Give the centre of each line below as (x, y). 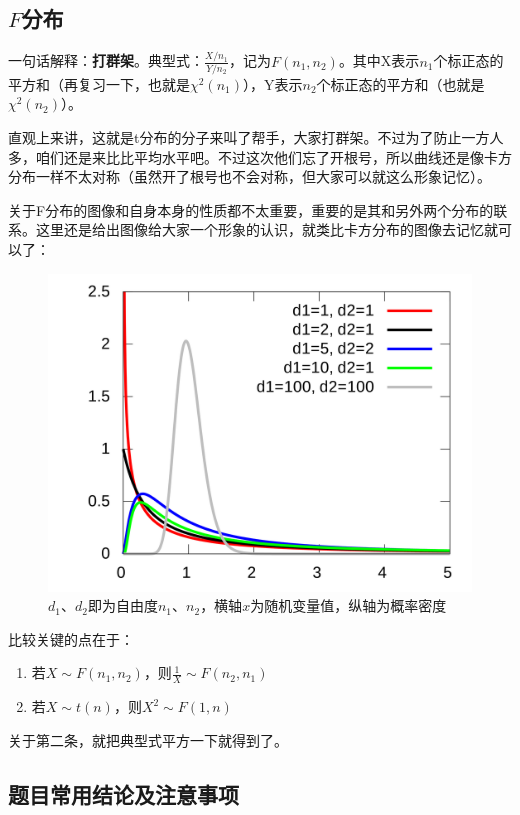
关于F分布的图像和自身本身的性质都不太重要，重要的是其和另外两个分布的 (251, 209)
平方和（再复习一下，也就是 (99, 83)
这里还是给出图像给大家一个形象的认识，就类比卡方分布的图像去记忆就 (266, 229)
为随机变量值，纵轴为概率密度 (348, 605)
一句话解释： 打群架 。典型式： (106, 60)
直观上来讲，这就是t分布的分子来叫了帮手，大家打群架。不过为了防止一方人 (256, 137)
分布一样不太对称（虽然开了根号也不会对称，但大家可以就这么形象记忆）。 (249, 176)
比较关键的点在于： (71, 638)
